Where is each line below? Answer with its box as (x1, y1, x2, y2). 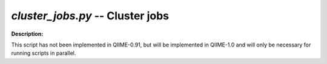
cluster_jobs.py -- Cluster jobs (11, 9, 170, 22)
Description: (11, 30, 44, 37)
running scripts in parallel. (11, 50, 76, 57)
